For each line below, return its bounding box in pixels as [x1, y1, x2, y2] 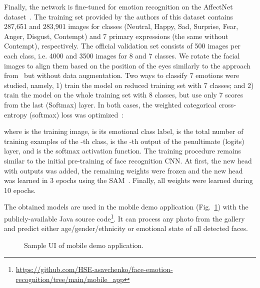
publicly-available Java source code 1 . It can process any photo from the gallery [4, 211, 245, 223]
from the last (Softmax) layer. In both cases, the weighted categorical [4, 99, 216, 109]
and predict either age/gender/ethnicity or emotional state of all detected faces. [4, 223, 248, 233]
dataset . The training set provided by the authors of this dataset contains [4, 11, 233, 21]
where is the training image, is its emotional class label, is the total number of [4, 126, 243, 136]
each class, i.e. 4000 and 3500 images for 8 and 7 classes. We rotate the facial [4, 50, 240, 60]
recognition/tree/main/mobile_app [15, 273, 124, 284]
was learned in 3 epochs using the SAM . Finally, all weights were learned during [4, 175, 253, 185]
